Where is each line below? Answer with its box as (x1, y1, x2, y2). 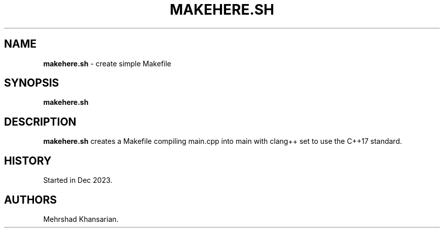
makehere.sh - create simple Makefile (43, 59, 171, 68)
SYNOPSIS (4, 76, 59, 90)
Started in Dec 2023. (43, 176, 113, 185)
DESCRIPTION (4, 115, 77, 128)
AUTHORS (4, 193, 57, 206)
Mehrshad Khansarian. (43, 214, 119, 223)
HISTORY (4, 154, 52, 167)
